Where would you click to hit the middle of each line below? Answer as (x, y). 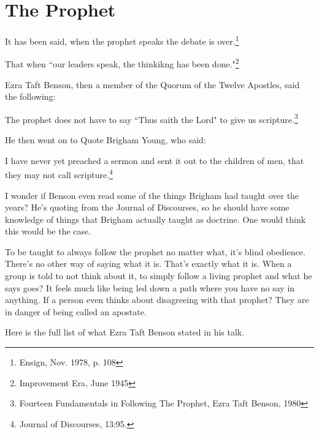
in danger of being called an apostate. (76, 311)
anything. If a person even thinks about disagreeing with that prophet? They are (157, 300)
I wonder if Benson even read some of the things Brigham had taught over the (152, 195)
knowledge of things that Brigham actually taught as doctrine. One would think (156, 219)
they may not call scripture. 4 (59, 174)
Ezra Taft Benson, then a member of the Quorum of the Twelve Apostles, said (152, 84)
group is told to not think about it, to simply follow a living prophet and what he (159, 276)
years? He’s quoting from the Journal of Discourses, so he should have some (147, 207)
